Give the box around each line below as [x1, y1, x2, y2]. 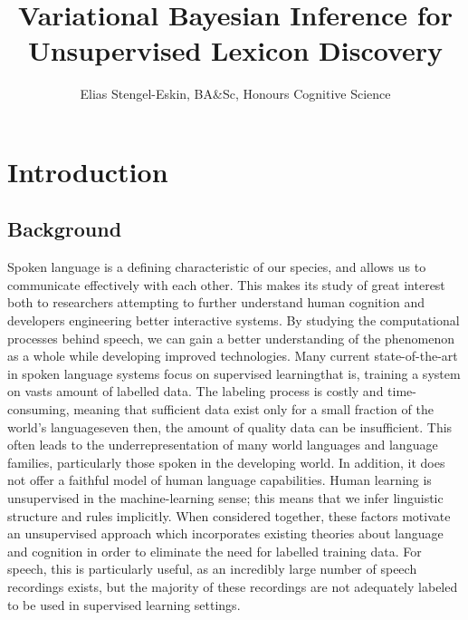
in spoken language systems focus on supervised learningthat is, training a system [7, 363, 461, 383]
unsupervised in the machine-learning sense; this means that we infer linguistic [7, 489, 444, 508]
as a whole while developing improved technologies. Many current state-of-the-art [7, 346, 458, 365]
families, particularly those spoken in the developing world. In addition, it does [7, 452, 445, 471]
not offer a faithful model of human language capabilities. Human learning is [7, 470, 432, 489]
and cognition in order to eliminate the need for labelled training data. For [7, 541, 422, 560]
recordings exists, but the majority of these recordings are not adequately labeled [7, 576, 458, 596]
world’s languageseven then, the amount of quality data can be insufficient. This [7, 417, 453, 436]
